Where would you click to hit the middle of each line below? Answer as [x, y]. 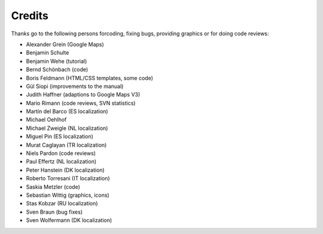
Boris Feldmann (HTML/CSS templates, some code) [90, 78]
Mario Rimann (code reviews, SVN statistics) [81, 103]
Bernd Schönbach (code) [57, 69]
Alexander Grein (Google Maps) [65, 44]
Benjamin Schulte [48, 53]
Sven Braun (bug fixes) [54, 212]
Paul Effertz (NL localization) [61, 162]
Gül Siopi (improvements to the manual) [75, 86]
